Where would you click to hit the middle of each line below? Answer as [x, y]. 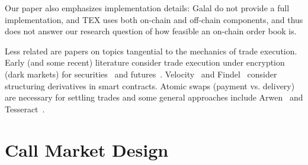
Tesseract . [25, 109]
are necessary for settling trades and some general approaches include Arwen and [154, 97]
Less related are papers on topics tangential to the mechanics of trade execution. [151, 51]
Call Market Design [87, 149]
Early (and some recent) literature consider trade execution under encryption [145, 62]
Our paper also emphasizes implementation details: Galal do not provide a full [147, 8]
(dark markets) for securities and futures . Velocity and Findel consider [141, 74]
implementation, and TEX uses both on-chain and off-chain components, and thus [154, 19]
